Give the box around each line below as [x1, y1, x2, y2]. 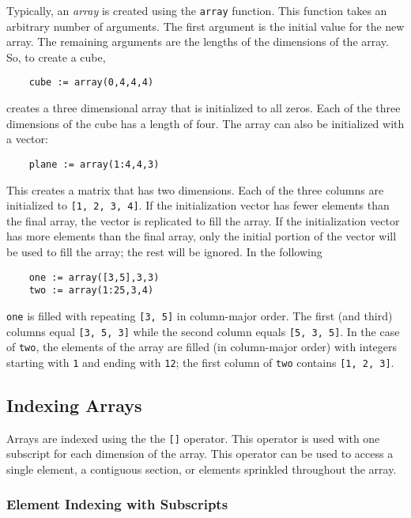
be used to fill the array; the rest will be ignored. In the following [6, 243, 322, 259]
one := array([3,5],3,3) [28, 271, 160, 283]
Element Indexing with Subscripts [6, 494, 228, 514]
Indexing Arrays [6, 392, 142, 417]
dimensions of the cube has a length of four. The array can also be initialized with [6, 115, 405, 131]
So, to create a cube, [6, 48, 106, 65]
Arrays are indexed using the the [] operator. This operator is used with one [6, 429, 380, 446]
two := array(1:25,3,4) [28, 285, 154, 297]
